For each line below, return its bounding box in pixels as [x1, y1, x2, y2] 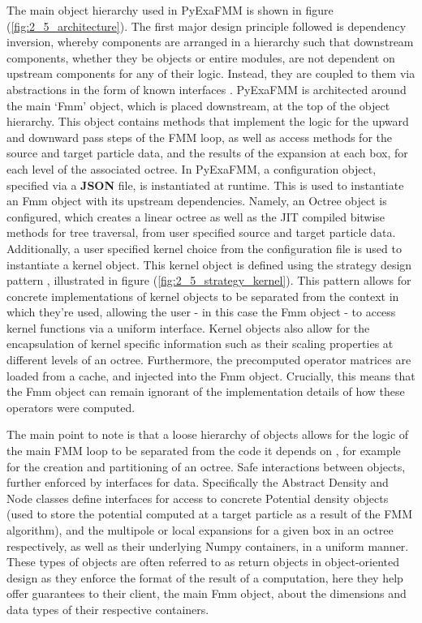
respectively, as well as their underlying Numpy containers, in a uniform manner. [6, 537, 409, 554]
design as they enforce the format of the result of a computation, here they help [6, 569, 403, 586]
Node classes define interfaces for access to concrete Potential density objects [6, 489, 389, 506]
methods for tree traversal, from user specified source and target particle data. [6, 224, 396, 241]
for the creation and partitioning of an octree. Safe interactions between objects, [6, 458, 406, 475]
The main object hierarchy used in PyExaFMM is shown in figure [6, 2, 334, 18]
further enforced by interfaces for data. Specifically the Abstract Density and [6, 474, 389, 491]
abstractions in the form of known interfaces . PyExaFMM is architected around [6, 80, 407, 97]
